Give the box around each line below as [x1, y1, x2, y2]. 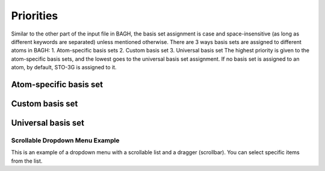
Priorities [11, 9, 58, 22]
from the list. [11, 157, 43, 164]
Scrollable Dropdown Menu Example [11, 136, 120, 145]
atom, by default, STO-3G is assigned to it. [11, 64, 117, 71]
